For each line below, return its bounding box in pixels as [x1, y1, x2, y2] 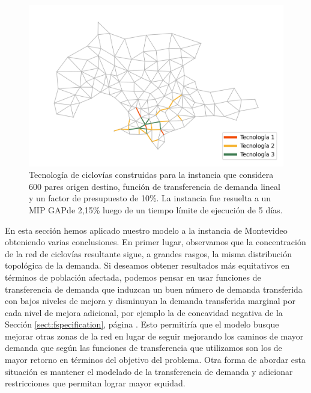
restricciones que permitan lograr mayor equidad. [5, 377, 186, 389]
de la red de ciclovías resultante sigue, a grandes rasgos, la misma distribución [5, 247, 292, 260]
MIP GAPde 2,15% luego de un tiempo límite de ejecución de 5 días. [29, 203, 283, 216]
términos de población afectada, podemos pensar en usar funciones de [5, 270, 261, 283]
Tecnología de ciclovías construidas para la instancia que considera [29, 168, 274, 181]
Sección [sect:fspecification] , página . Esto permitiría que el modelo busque [5, 318, 279, 331]
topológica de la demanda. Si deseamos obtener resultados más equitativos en [5, 259, 290, 272]
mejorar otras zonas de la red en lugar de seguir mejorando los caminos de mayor [5, 329, 304, 342]
